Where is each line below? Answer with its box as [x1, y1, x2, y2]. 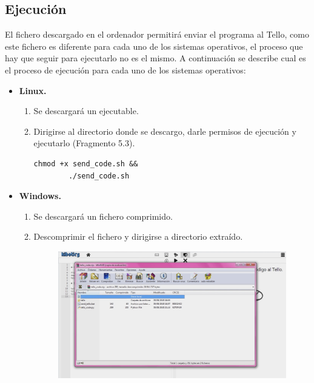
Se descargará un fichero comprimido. [33, 209, 173, 222]
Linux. [19, 84, 47, 97]
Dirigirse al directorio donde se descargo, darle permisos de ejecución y [33, 124, 296, 137]
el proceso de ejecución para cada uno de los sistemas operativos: [5, 63, 246, 76]
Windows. [19, 189, 61, 202]
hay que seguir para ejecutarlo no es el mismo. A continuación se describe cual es [5, 52, 306, 64]
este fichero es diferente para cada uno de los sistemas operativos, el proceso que [5, 39, 303, 52]
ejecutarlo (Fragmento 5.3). [33, 137, 135, 149]
